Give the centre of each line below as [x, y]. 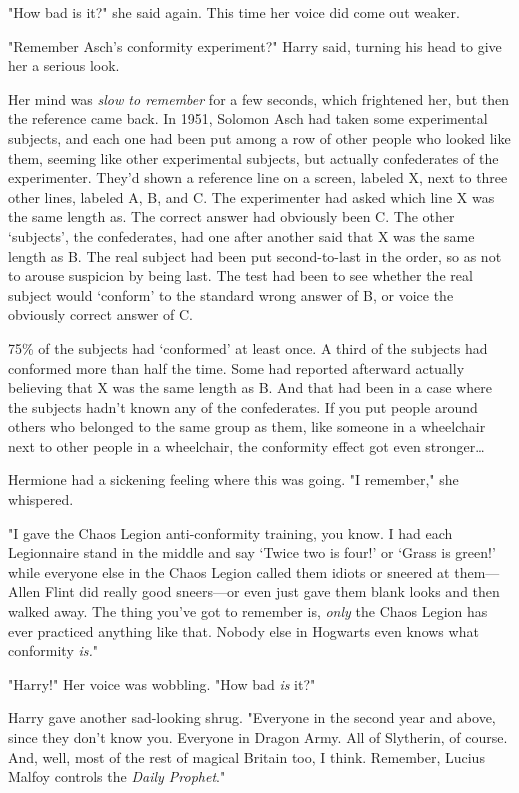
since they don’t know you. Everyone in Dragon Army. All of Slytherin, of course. [258, 737]
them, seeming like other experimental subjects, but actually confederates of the [253, 157]
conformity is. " [53, 650]
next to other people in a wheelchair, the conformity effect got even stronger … [246, 445]
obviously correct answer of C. [100, 314]
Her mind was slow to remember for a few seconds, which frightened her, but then [258, 98]
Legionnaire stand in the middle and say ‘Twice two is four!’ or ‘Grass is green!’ [252, 552]
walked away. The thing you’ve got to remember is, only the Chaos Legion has [248, 611]
